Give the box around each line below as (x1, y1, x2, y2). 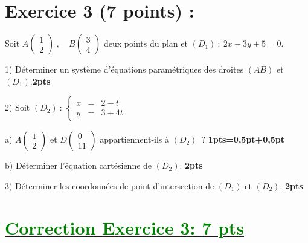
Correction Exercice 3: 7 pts (5, 215, 245, 239)
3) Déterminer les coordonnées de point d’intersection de (5, 179, 214, 192)
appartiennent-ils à (100, 133, 170, 146)
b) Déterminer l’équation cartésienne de (5, 159, 152, 172)
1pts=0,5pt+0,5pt (208, 133, 284, 146)
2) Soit (5, 101, 30, 114)
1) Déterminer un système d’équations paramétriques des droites (5, 63, 244, 76)
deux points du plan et (104, 37, 188, 50)
